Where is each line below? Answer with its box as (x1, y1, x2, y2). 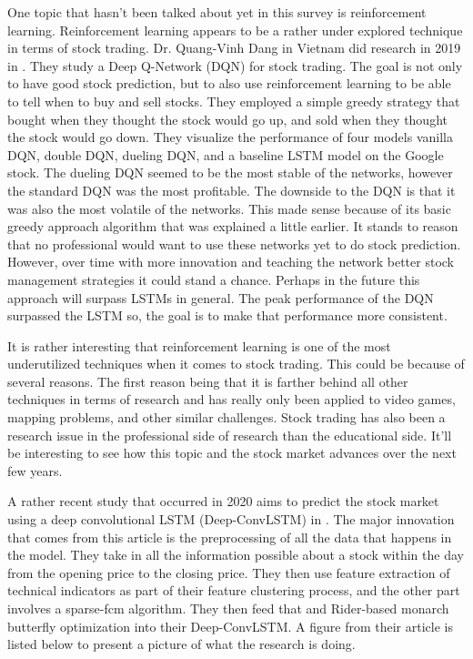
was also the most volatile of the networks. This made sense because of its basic (7, 198, 451, 218)
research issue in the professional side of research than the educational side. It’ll (7, 425, 452, 444)
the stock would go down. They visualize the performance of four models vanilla (7, 127, 453, 147)
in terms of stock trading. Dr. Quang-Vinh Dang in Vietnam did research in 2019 (7, 38, 461, 57)
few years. (7, 461, 63, 480)
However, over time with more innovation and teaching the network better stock (7, 252, 455, 271)
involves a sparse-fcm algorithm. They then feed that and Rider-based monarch (7, 599, 449, 617)
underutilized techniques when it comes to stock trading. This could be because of (7, 354, 465, 373)
